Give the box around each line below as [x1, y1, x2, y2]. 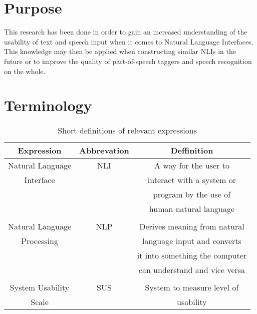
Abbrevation [79, 144, 129, 156]
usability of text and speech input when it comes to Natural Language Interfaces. [4, 36, 253, 46]
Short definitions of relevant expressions [58, 124, 197, 136]
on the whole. [4, 65, 46, 76]
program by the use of [153, 188, 231, 200]
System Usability [10, 281, 70, 293]
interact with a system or [147, 174, 236, 186]
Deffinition [170, 144, 213, 156]
